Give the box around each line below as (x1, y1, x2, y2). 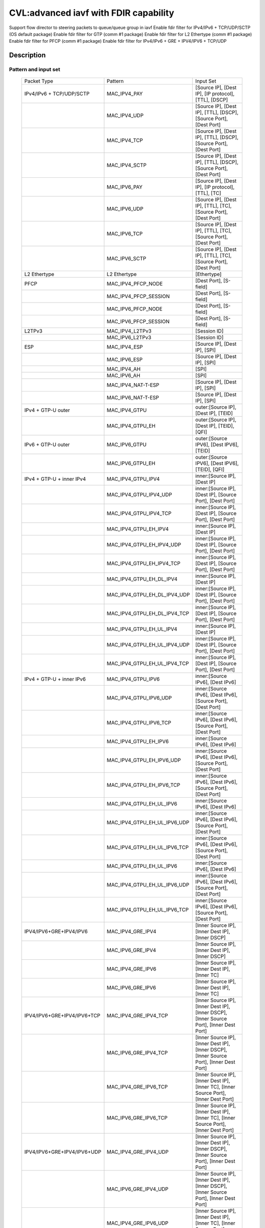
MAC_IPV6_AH (106, 372, 141, 379)
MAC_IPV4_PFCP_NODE (106, 280, 163, 287)
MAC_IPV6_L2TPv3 (106, 334, 152, 341)
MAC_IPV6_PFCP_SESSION (106, 318, 170, 325)
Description (9, 51, 46, 59)
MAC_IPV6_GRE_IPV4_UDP (106, 1186, 169, 1193)
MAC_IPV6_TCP (106, 230, 143, 237)
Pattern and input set (9, 66, 60, 73)
